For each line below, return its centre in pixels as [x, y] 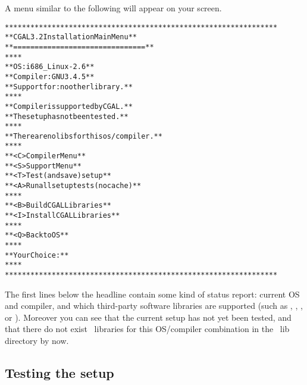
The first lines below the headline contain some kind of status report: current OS [152, 294]
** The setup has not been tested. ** [67, 116]
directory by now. [37, 341]
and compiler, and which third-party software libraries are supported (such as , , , [154, 306]
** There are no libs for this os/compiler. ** [84, 136]
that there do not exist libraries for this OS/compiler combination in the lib [147, 329]
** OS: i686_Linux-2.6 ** [50, 67]
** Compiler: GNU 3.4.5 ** [50, 76]
